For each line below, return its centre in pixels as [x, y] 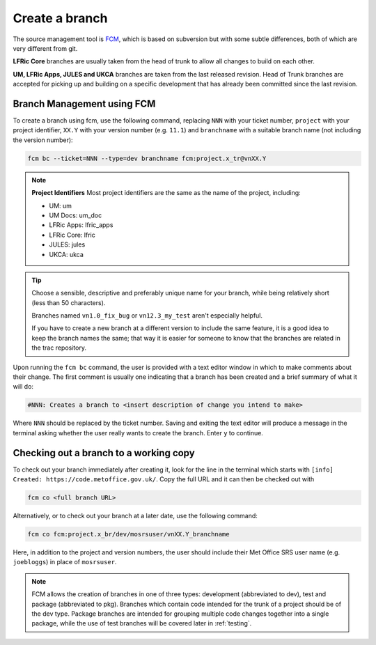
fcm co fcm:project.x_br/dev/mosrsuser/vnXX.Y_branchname [128, 534]
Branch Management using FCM [84, 103]
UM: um [61, 205]
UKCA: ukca [66, 254]
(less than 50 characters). [69, 302]
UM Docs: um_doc [76, 215]
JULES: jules [67, 244]
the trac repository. [59, 348]
